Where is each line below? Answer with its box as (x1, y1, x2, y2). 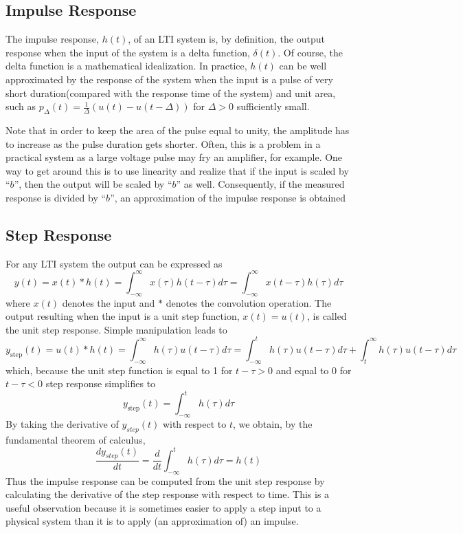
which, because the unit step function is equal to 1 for (5, 362, 233, 377)
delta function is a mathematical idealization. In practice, (5, 58, 247, 73)
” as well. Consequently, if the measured (176, 177, 345, 191)
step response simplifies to (45, 376, 156, 391)
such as (5, 99, 36, 113)
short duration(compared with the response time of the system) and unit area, (5, 85, 336, 100)
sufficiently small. (236, 99, 310, 113)
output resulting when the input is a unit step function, (5, 309, 240, 323)
